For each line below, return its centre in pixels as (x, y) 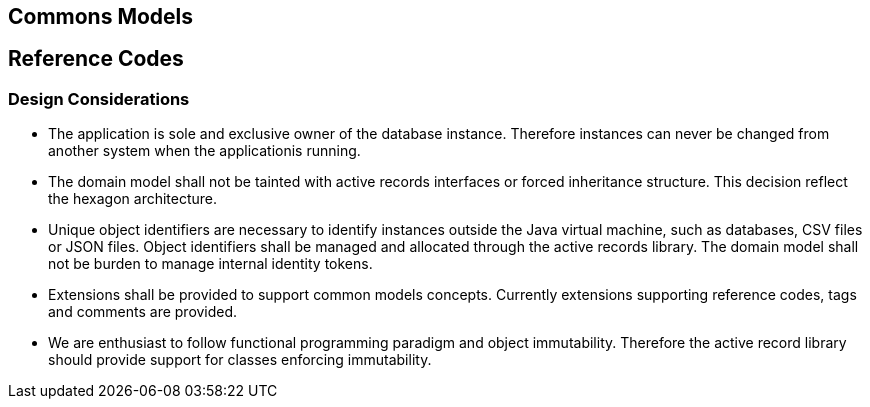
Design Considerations (99, 98)
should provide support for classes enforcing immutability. (240, 360)
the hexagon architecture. (133, 199)
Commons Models (101, 16)
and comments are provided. (143, 312)
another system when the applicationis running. (204, 151)
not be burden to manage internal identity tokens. (210, 264)
